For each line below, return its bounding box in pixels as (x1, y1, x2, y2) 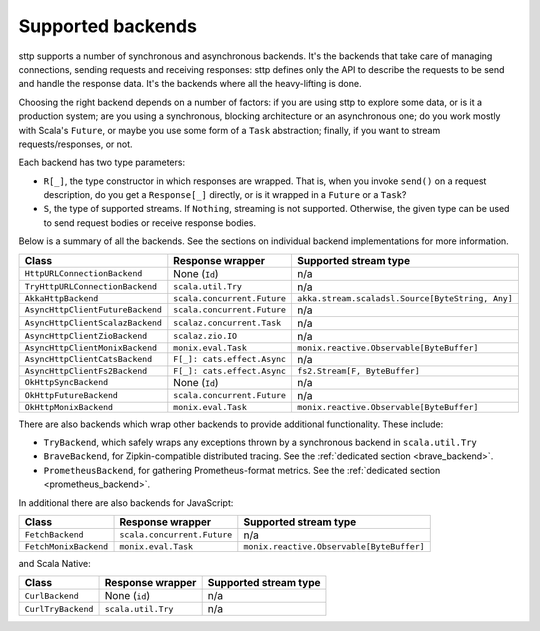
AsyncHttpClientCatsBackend (24, 354, 153, 365)
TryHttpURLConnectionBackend (24, 281, 158, 292)
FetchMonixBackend (24, 541, 109, 552)
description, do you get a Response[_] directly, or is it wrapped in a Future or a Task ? (43, 189, 407, 201)
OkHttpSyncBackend (24, 377, 109, 388)
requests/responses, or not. (18, 138, 134, 150)
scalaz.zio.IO (173, 331, 238, 342)
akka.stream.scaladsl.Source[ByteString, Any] (296, 293, 514, 304)
